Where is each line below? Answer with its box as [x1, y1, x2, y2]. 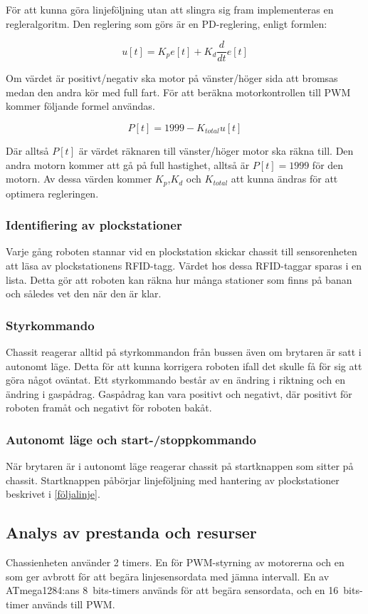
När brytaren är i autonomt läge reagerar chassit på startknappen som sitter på [6, 459, 354, 474]
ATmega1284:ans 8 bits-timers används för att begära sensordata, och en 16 [6, 583, 339, 598]
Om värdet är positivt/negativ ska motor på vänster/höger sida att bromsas [6, 71, 338, 86]
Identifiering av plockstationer [6, 216, 182, 234]
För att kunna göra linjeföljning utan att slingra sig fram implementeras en [6, 2, 334, 16]
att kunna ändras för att [231, 171, 338, 186]
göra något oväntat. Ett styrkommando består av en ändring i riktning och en [6, 372, 345, 387]
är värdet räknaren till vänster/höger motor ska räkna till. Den [78, 143, 354, 158]
